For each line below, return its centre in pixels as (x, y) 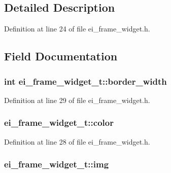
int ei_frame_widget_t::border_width (85, 81)
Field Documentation (61, 56)
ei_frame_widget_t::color (59, 123)
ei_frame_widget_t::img (57, 164)
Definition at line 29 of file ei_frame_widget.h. (77, 100)
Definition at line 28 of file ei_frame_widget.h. (77, 141)
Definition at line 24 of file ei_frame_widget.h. (77, 29)
